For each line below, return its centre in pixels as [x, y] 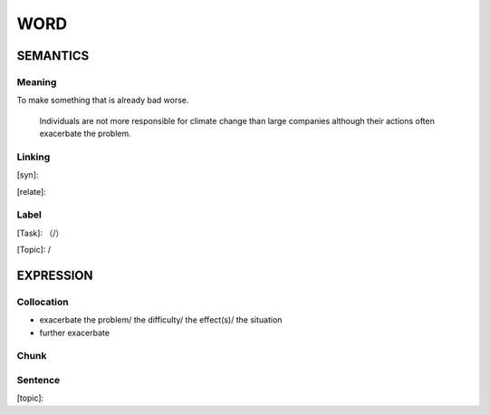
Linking [34, 157]
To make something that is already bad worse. [103, 101]
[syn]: [28, 175]
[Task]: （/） [40, 233]
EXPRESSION [55, 275]
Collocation [43, 302]
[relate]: [32, 191]
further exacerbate [75, 333]
